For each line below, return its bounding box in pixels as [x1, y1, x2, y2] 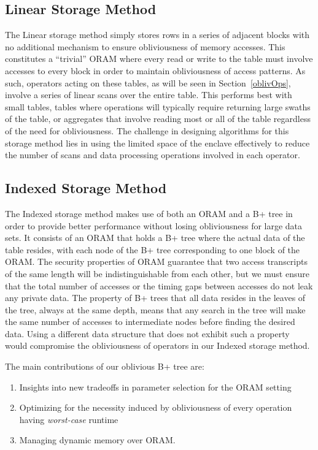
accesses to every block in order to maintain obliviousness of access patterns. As [5, 64, 306, 77]
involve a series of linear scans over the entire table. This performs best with [5, 88, 292, 101]
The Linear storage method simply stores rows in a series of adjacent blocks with [5, 28, 310, 41]
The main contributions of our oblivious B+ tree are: [5, 360, 204, 373]
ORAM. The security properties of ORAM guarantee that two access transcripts [5, 255, 308, 268]
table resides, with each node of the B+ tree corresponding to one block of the [5, 243, 300, 256]
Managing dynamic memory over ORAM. [19, 433, 176, 446]
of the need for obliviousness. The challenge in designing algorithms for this [5, 124, 289, 137]
